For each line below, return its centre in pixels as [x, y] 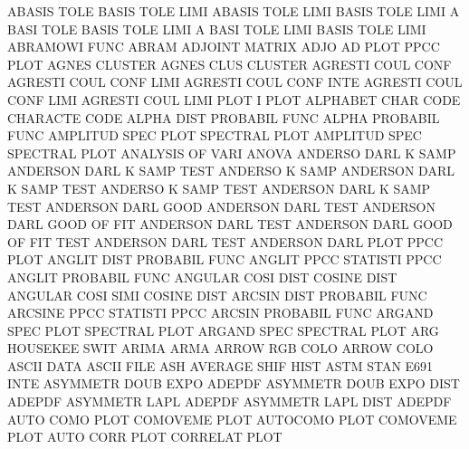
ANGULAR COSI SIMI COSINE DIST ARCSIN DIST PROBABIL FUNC [217, 295]
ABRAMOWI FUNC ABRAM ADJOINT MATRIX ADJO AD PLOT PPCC [224, 47]
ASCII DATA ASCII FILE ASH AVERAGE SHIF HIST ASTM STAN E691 [220, 365]
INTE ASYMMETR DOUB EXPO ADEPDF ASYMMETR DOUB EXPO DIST [234, 383]
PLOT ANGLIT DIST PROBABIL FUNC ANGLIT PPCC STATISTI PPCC [225, 259]
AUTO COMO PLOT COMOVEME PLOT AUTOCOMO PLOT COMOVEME [232, 419]
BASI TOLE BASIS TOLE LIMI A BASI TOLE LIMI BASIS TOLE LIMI [217, 29]
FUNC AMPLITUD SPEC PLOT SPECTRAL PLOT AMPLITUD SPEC [215, 135]
